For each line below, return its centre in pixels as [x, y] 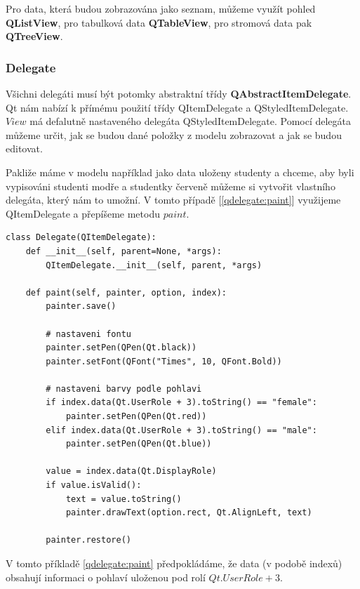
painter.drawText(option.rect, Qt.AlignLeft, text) [189, 513]
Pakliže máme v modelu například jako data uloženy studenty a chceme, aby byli [180, 172]
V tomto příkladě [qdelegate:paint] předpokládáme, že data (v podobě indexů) [174, 563]
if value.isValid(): [94, 485]
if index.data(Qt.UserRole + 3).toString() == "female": [181, 403]
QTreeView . [34, 36]
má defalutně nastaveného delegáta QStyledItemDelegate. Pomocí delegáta [191, 121]
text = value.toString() [124, 499]
